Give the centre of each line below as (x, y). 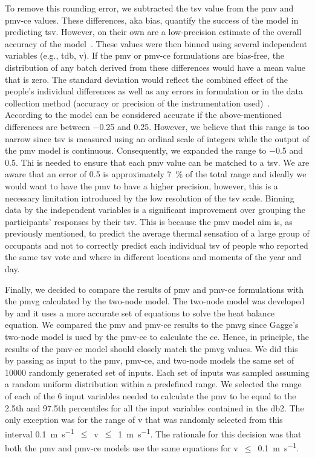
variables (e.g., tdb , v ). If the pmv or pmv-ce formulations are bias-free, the (145, 55)
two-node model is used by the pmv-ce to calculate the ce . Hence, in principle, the (157, 337)
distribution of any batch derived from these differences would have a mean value (155, 67)
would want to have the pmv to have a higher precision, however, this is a (141, 185)
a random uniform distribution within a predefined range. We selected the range (153, 384)
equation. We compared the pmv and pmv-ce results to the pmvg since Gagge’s (152, 325)
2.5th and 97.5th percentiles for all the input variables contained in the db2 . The (154, 407)
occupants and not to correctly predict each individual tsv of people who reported (157, 245)
